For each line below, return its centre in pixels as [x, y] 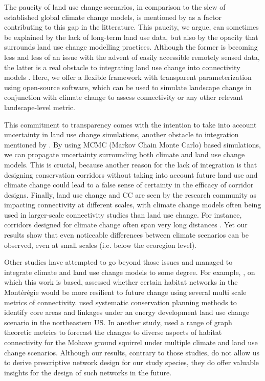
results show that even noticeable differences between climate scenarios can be [127, 235]
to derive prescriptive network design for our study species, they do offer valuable [132, 362]
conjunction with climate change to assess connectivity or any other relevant [124, 97]
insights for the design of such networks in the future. [88, 372]
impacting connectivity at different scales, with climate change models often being [133, 205]
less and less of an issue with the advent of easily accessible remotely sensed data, [132, 57]
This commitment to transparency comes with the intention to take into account [130, 124]
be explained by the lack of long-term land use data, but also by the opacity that [131, 37]
